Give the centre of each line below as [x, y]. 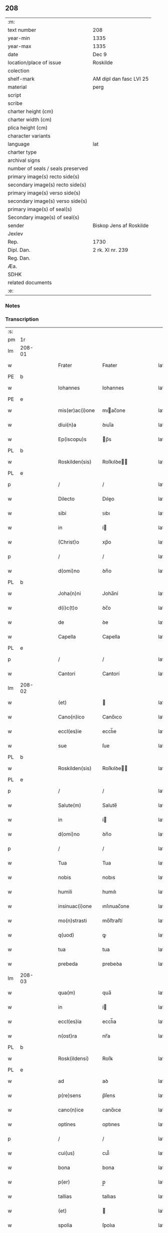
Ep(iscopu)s [72, 439]
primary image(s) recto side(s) [44, 177]
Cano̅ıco [112, 717]
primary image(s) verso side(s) [44, 193]
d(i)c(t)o [68, 608]
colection [19, 71]
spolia [65, 1225]
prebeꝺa [112, 964]
